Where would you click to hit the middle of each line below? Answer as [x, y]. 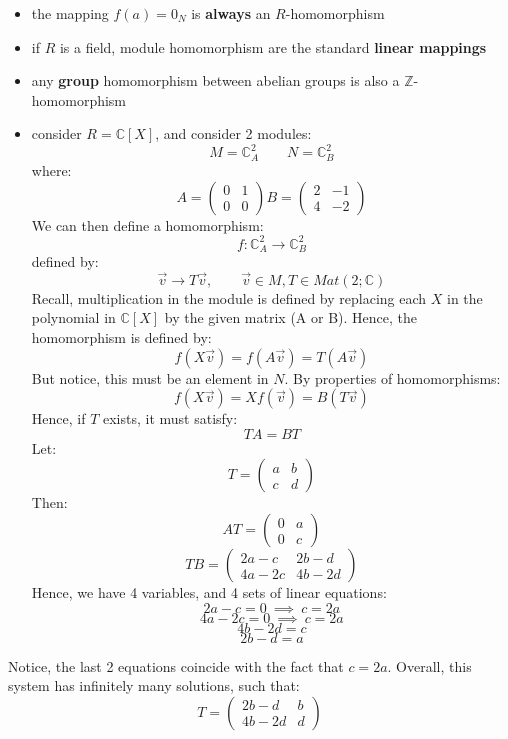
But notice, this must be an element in [150, 377]
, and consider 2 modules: [233, 133]
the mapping [70, 13]
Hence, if [58, 418]
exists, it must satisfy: [170, 418]
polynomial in [73, 317]
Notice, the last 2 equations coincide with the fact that [176, 665]
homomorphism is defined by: [121, 337]
